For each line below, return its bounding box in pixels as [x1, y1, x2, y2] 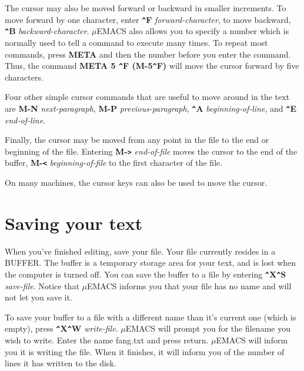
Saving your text [5, 210, 143, 235]
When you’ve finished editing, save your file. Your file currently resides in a [5, 245, 276, 257]
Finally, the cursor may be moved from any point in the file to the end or [5, 133, 269, 146]
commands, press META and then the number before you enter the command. [5, 48, 291, 60]
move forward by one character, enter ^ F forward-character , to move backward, [5, 13, 291, 25]
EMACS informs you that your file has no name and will [86, 279, 292, 292]
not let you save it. [5, 291, 72, 303]
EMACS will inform [216, 334, 288, 346]
